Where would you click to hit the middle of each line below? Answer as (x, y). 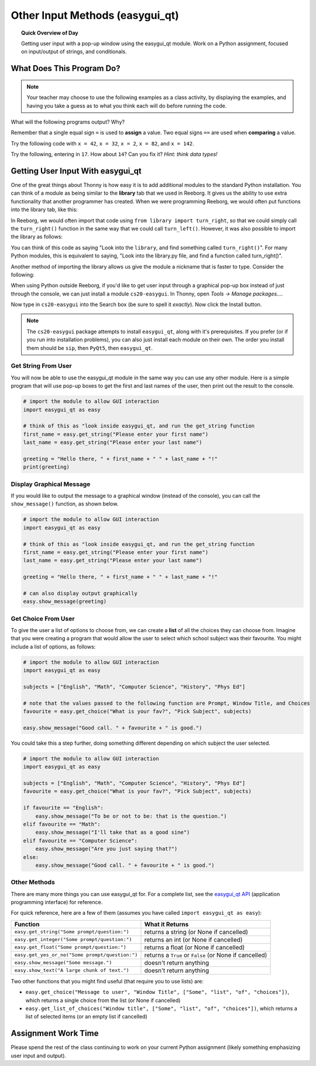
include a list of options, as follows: (53, 646)
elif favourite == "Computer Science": (80, 841)
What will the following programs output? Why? (68, 122)
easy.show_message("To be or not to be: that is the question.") (131, 816)
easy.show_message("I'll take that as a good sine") (113, 832)
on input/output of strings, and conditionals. (74, 52)
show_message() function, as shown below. (65, 504)
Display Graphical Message (51, 484)
